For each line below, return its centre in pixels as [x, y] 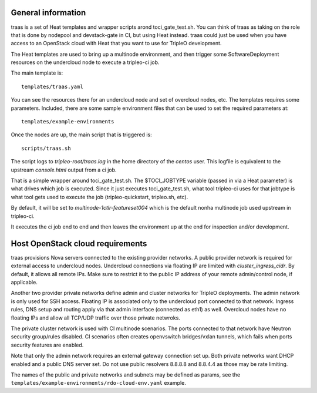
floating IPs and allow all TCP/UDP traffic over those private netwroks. [95, 318]
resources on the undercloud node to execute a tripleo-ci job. [85, 62]
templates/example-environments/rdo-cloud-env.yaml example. [98, 383]
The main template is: [37, 73]
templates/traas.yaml [52, 86]
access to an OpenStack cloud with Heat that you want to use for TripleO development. [116, 43]
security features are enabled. [47, 345]
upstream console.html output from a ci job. [64, 170]
